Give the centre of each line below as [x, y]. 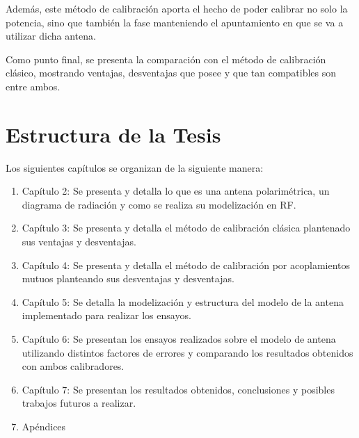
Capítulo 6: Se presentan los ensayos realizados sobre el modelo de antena [179, 339]
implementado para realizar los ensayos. [106, 315]
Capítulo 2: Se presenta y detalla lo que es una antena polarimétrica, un [176, 191]
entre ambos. [33, 86]
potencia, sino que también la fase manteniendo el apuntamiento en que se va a [175, 22]
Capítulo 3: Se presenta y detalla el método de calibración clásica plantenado [186, 228]
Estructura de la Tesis [113, 134]
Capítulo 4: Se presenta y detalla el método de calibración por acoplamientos [186, 265]
